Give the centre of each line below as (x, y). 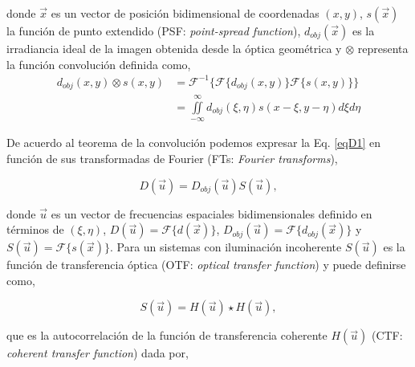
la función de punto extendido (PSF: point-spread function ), (154, 31)
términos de (35, 229)
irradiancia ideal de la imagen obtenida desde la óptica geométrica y (174, 48)
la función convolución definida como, (99, 64)
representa (383, 48)
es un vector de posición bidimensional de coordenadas (185, 13)
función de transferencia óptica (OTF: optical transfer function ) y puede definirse (206, 265)
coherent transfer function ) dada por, (98, 353)
